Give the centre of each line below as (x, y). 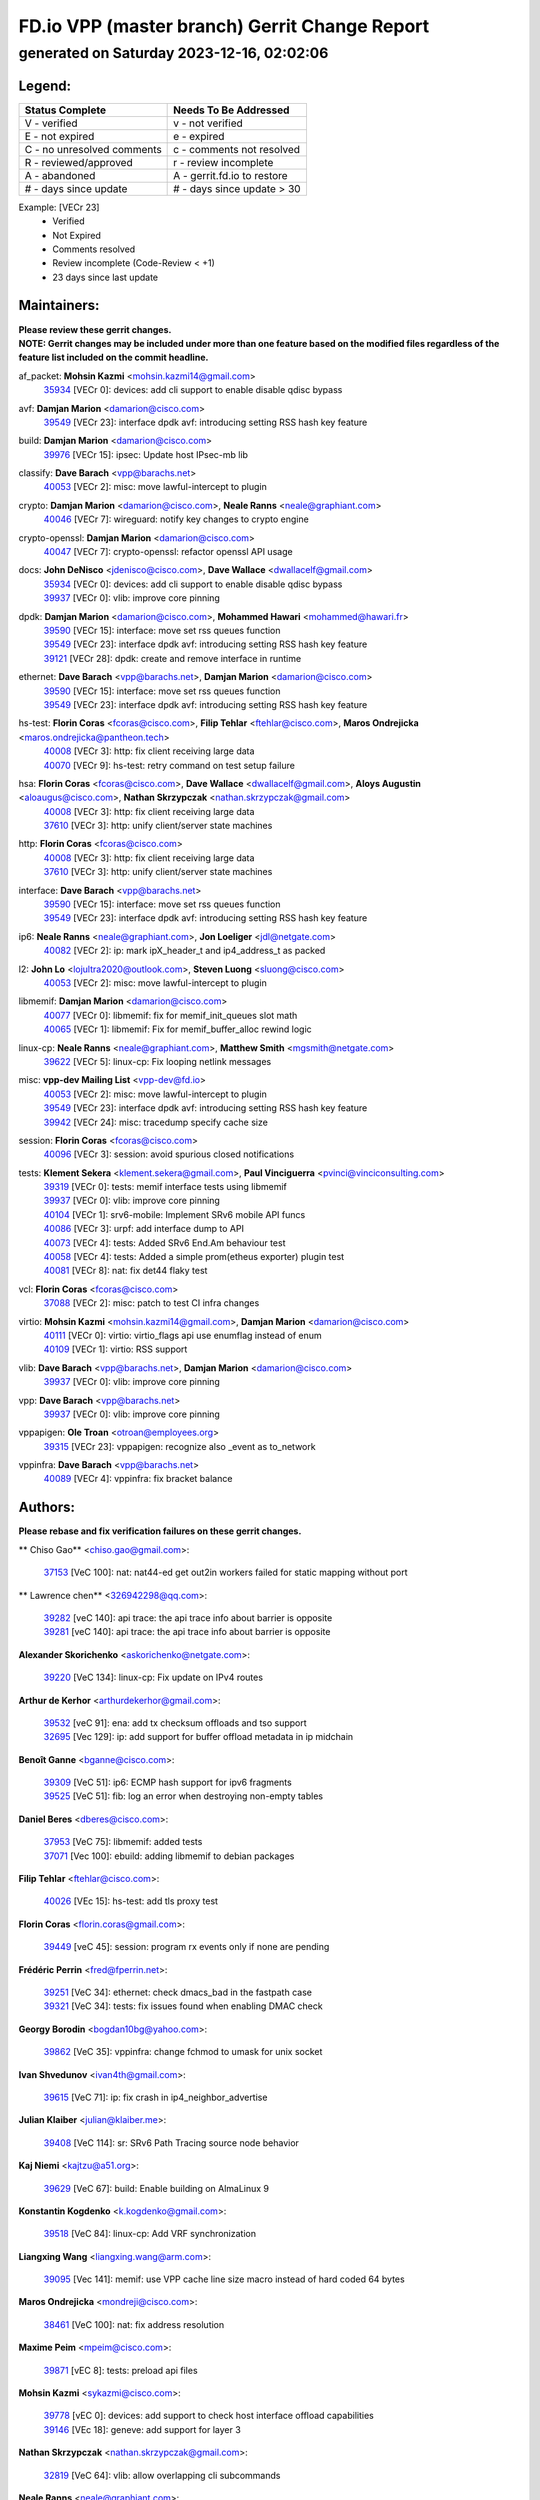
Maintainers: (59, 305)
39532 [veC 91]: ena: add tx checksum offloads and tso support (175, 1722)
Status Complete (65, 110)
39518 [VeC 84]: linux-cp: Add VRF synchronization (150, 2234)
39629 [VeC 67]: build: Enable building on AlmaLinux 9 (156, 2188)
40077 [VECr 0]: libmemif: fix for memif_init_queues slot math (170, 1015)
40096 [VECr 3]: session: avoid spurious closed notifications (169, 1154)
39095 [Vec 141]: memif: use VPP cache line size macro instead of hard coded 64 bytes (224, 2279)
